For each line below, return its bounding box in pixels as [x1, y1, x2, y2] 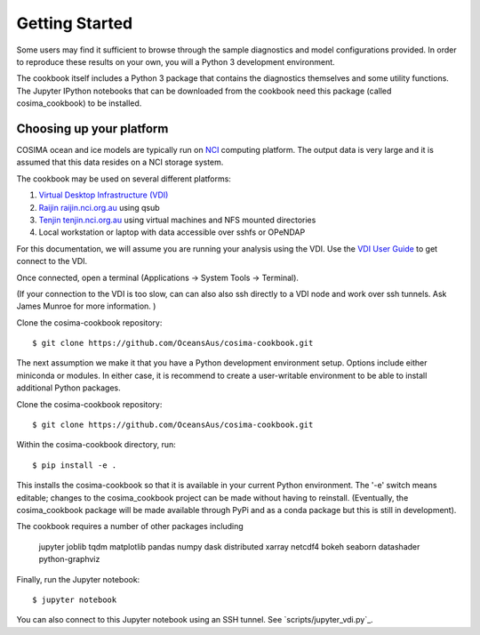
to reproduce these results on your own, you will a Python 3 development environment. [16, 56, 335, 67]
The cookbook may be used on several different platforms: [16, 173, 231, 184]
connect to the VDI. [16, 256, 88, 267]
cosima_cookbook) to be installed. [16, 98, 142, 109]
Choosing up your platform [16, 121, 169, 136]
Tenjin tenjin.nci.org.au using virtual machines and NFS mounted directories [38, 214, 316, 225]
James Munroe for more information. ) [16, 301, 156, 311]
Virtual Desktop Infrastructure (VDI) [38, 189, 169, 200]
